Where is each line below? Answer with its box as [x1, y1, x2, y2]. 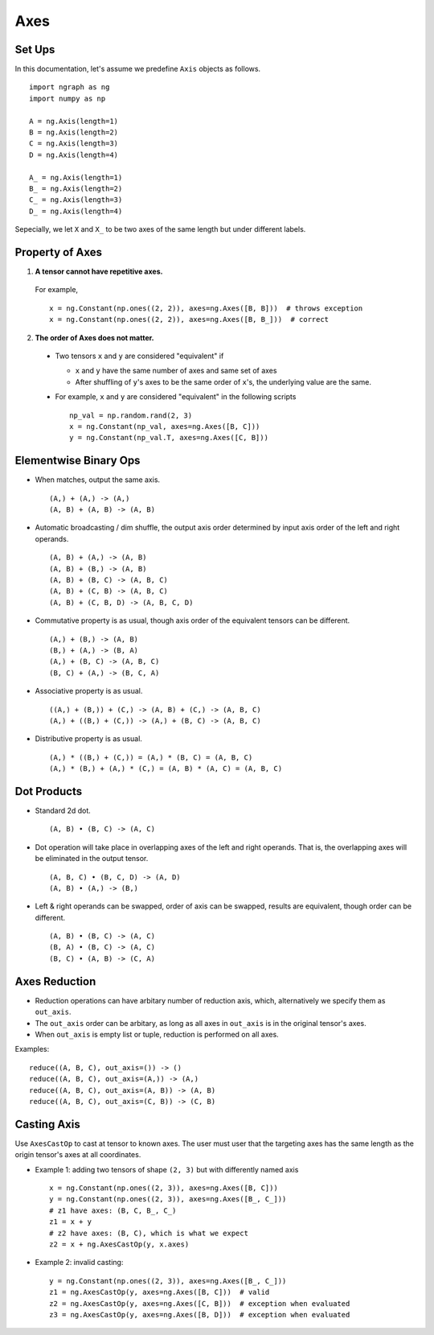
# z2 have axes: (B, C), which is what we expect [49, 1228, 249, 1238]
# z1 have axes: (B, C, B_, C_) [49, 1205, 177, 1215]
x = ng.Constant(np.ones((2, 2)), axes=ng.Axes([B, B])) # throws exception [49, 303, 363, 313]
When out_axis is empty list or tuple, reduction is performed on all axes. [35, 1029, 279, 1039]
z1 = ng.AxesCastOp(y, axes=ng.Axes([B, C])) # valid [49, 1288, 270, 1297]
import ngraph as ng [29, 83, 110, 92]
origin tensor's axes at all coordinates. [14, 1150, 141, 1160]
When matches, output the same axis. [35, 475, 161, 484]
